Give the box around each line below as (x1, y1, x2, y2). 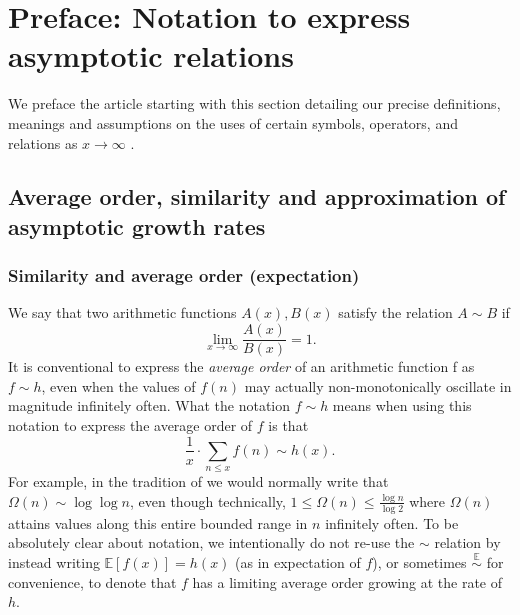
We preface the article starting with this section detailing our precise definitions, (8, 93, 501, 114)
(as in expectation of (235, 552, 361, 573)
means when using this (332, 395, 472, 416)
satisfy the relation (338, 302, 453, 323)
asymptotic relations (8, 35, 294, 76)
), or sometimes (372, 552, 467, 573)
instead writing (8, 552, 100, 573)
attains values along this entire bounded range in (8, 512, 308, 533)
